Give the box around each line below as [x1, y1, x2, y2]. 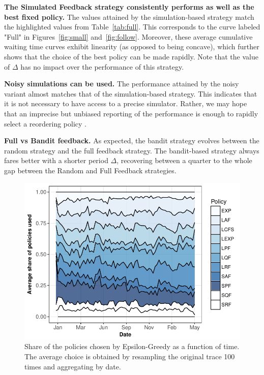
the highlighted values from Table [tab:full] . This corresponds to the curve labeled [4, 21, 260, 32]
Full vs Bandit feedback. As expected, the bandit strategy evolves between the [4, 135, 259, 146]
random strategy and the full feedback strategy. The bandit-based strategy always [4, 145, 259, 155]
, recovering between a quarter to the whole [116, 155, 252, 166]
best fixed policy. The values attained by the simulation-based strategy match [4, 11, 254, 22]
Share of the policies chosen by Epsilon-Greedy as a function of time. [24, 341, 240, 352]
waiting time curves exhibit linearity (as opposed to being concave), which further [4, 41, 259, 52]
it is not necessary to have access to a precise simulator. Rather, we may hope [4, 98, 247, 109]
